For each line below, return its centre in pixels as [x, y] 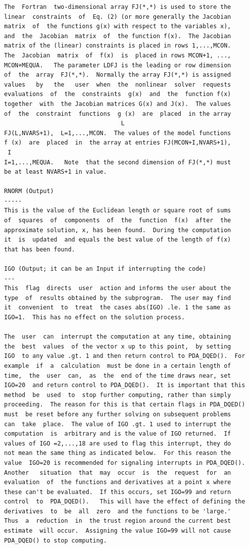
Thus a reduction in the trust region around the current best [118, 521]
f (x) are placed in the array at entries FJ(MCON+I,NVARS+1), [118, 143]
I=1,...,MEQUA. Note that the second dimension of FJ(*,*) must [118, 162]
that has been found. [40, 249]
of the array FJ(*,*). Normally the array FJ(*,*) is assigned [118, 75]
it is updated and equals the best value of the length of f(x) [118, 240]
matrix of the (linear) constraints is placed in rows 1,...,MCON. [118, 46]
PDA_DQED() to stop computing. [55, 540]
